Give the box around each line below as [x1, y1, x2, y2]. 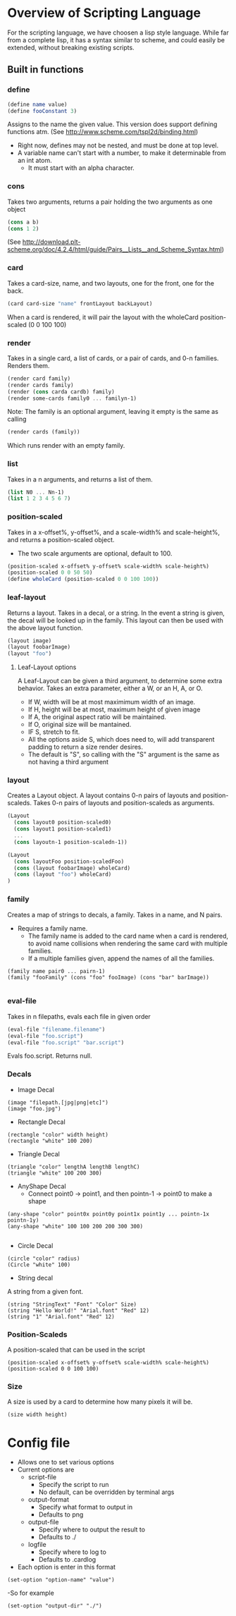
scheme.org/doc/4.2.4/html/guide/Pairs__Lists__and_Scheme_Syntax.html [7, 245, 222, 254]
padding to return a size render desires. [27, 742, 143, 752]
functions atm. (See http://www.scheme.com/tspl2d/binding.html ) [7, 128, 199, 136]
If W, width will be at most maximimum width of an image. [27, 698, 196, 706]
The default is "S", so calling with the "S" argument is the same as [27, 750, 220, 759]
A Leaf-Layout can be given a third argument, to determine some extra [17, 677, 223, 685]
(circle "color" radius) [7, 1255, 80, 1262]
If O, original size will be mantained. [27, 721, 132, 729]
